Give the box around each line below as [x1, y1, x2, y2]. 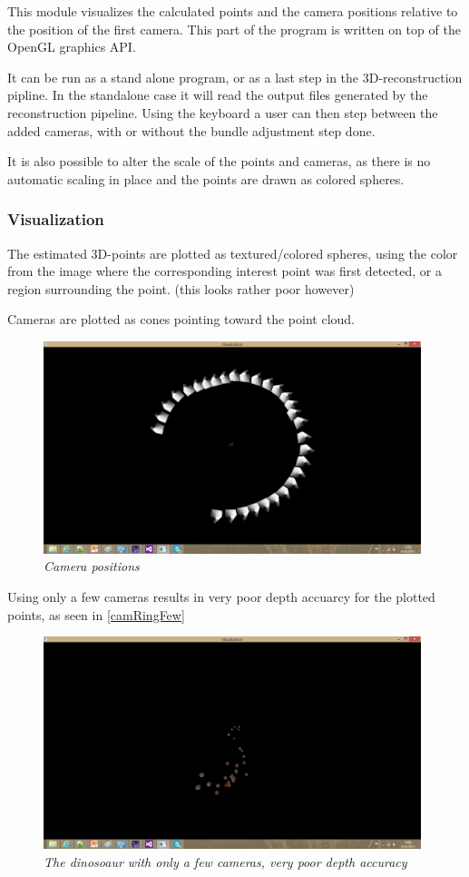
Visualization [7, 208, 104, 231]
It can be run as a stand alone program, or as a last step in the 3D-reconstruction [7, 67, 463, 86]
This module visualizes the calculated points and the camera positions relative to [7, 2, 458, 20]
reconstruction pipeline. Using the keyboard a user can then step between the [7, 103, 438, 122]
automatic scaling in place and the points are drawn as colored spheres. [7, 169, 405, 188]
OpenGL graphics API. [7, 37, 136, 56]
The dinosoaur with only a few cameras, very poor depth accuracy [44, 852, 407, 871]
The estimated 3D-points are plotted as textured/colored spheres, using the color [7, 243, 458, 262]
